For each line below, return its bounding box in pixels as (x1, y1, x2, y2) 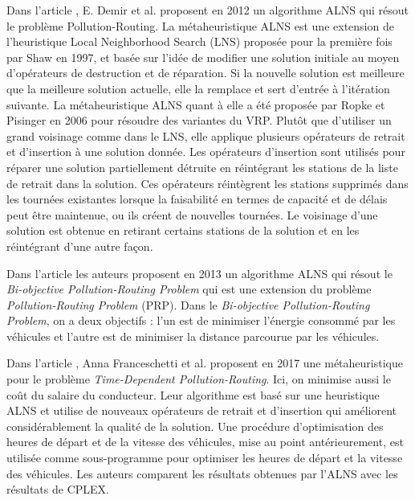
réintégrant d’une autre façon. (6, 237, 153, 254)
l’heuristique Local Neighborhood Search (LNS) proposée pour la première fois (6, 33, 393, 50)
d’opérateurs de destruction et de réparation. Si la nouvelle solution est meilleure (6, 64, 405, 81)
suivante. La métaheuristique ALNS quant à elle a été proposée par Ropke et (6, 96, 385, 113)
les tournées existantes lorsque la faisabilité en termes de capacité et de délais (6, 191, 388, 207)
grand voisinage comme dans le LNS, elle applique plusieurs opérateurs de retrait (6, 127, 405, 144)
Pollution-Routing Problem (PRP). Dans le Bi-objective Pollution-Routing (6, 296, 370, 313)
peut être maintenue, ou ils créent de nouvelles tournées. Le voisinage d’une (6, 206, 378, 223)
